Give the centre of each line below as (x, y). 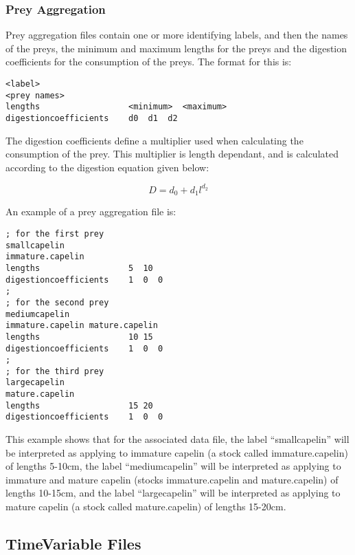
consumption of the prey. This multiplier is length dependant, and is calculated (172, 154)
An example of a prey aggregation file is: (91, 211)
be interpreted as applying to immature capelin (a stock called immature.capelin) (177, 452)
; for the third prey (55, 371)
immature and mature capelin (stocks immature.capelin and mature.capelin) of (172, 479)
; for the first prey (55, 233)
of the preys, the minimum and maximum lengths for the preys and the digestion (176, 48)
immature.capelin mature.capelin (82, 326)
